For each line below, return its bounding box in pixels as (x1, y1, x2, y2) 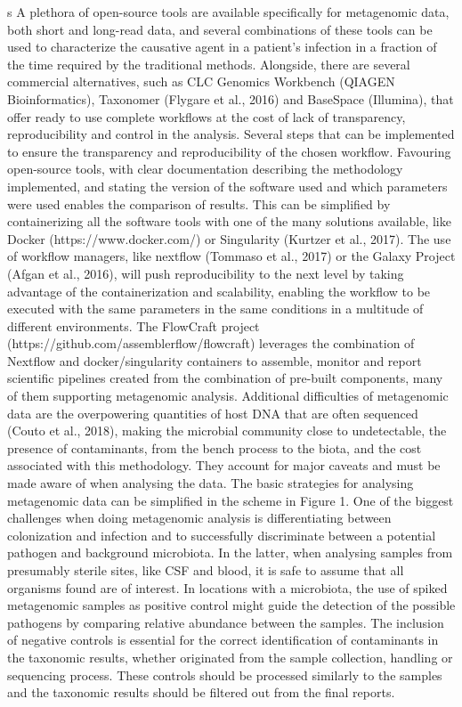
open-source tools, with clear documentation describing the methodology (7, 159, 403, 178)
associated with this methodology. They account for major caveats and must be (7, 456, 441, 475)
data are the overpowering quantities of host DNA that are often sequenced (7, 403, 418, 422)
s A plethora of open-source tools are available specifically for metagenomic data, (7, 3, 450, 20)
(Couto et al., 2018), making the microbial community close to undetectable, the (7, 421, 447, 440)
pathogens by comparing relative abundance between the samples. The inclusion (7, 613, 444, 631)
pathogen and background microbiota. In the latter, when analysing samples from (7, 543, 453, 562)
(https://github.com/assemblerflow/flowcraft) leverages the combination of (7, 334, 415, 353)
